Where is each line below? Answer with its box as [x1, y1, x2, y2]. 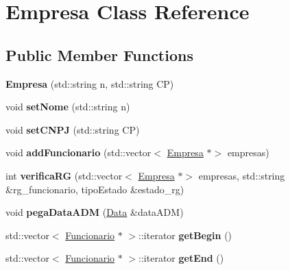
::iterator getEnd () [138, 251, 224, 265]
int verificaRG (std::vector [5, 168, 123, 182]
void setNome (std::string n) [5, 99, 130, 114]
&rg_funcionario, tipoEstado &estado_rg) [5, 182, 184, 196]
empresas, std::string [198, 168, 285, 182]
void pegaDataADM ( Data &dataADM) [5, 205, 184, 219]
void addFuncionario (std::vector [5, 145, 152, 160]
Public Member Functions [5, 44, 193, 65]
